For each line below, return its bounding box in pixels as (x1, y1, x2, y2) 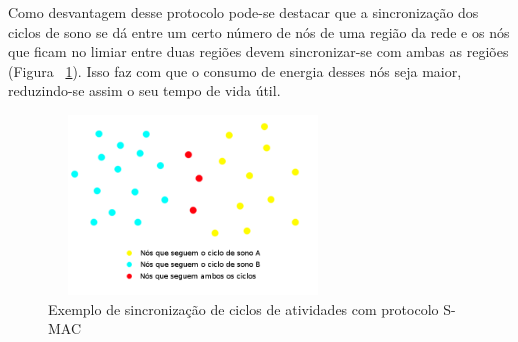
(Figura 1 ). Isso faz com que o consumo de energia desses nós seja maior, (8, 60, 462, 81)
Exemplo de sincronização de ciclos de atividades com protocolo (48, 298, 439, 319)
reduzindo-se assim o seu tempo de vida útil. (8, 80, 281, 101)
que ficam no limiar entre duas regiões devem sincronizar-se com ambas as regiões (8, 41, 509, 62)
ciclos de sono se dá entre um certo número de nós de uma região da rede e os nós (8, 21, 510, 42)
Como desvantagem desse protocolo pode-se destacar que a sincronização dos (8, 2, 479, 22)
